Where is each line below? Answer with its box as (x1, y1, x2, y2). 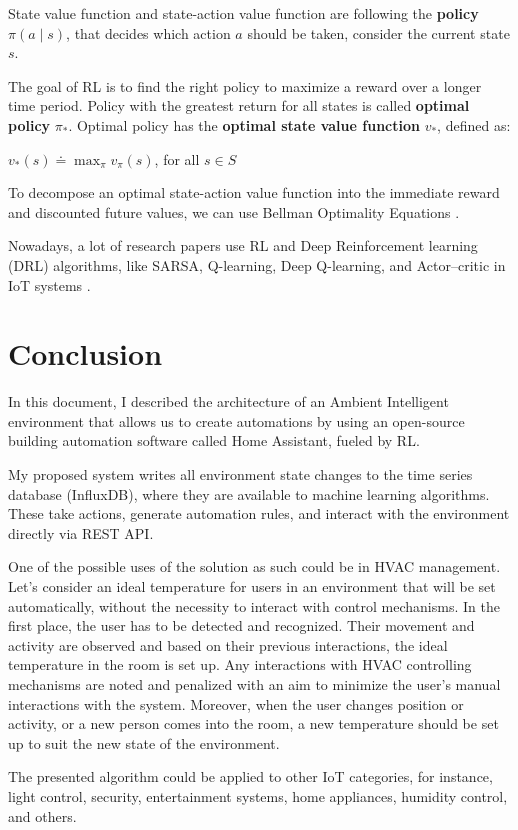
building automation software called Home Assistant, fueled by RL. (8, 430, 420, 451)
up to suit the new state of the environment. (8, 732, 280, 753)
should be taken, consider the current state (247, 22, 510, 43)
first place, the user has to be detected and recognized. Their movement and (8, 615, 475, 636)
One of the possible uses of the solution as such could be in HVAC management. (8, 556, 501, 577)
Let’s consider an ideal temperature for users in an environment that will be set (8, 576, 496, 596)
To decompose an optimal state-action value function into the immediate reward (8, 182, 500, 203)
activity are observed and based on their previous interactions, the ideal (8, 634, 448, 655)
